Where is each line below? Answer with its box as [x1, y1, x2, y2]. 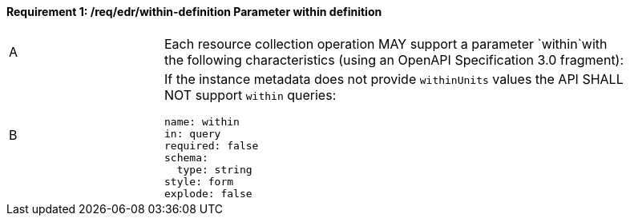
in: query [164, 127, 221, 140]
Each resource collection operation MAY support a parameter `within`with [164, 35, 608, 52]
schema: [164, 151, 208, 164]
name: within [164, 115, 240, 128]
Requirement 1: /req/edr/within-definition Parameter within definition [6, 5, 382, 18]
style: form [164, 175, 234, 188]
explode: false [164, 187, 252, 200]
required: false [164, 139, 259, 152]
